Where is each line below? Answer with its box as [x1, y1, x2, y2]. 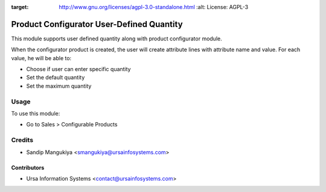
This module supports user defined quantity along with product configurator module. [11, 35, 223, 42]
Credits [11, 136, 33, 144]
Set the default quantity [26, 74, 85, 81]
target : [11, 4, 29, 10]
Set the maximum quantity [26, 82, 92, 90]
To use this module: [11, 110, 60, 117]
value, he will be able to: [11, 54, 72, 61]
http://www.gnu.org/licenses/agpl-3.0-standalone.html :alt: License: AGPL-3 [59, 4, 249, 10]
